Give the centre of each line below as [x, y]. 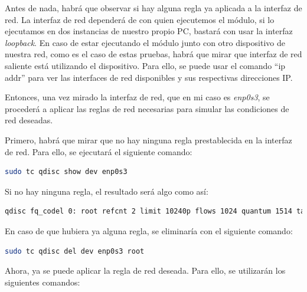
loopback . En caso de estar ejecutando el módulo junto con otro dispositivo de [145, 42]
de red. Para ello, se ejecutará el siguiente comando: [99, 151]
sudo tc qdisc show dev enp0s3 [66, 172]
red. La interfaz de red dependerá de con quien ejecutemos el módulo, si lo [140, 19]
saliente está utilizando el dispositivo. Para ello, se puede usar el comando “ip [145, 65]
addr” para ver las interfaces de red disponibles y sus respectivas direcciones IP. [149, 77]
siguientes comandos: [43, 282]
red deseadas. [29, 120]
